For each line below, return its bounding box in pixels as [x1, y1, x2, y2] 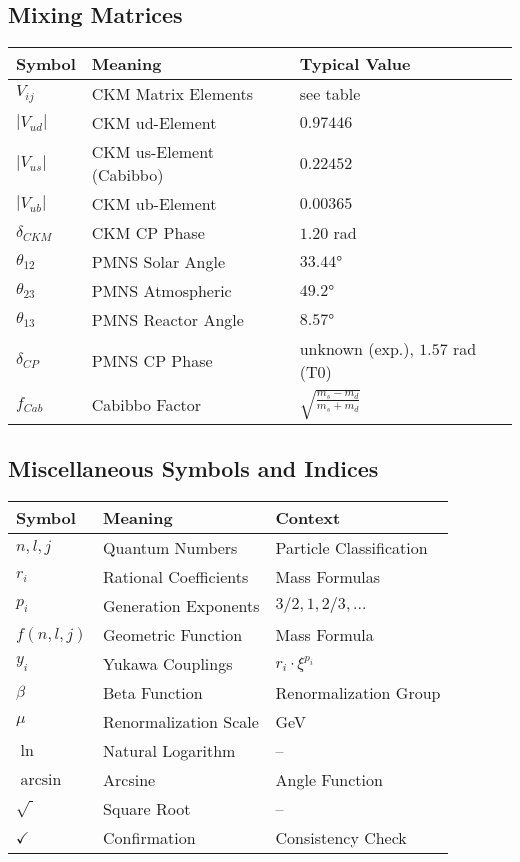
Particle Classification [275, 536, 428, 560]
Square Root [103, 797, 191, 821]
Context [275, 506, 341, 530]
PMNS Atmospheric [91, 279, 232, 303]
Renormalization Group [275, 681, 441, 705]
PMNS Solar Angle [91, 250, 225, 274]
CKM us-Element [91, 140, 214, 164]
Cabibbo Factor [91, 393, 201, 417]
